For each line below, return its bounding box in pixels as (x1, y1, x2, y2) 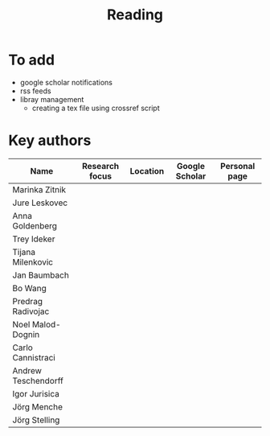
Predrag (12, 295, 43, 306)
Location (129, 165, 165, 176)
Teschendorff (12, 375, 64, 386)
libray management (19, 94, 84, 104)
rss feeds (19, 86, 51, 96)
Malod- (31, 319, 62, 330)
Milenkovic (12, 256, 54, 267)
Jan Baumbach (12, 269, 70, 281)
